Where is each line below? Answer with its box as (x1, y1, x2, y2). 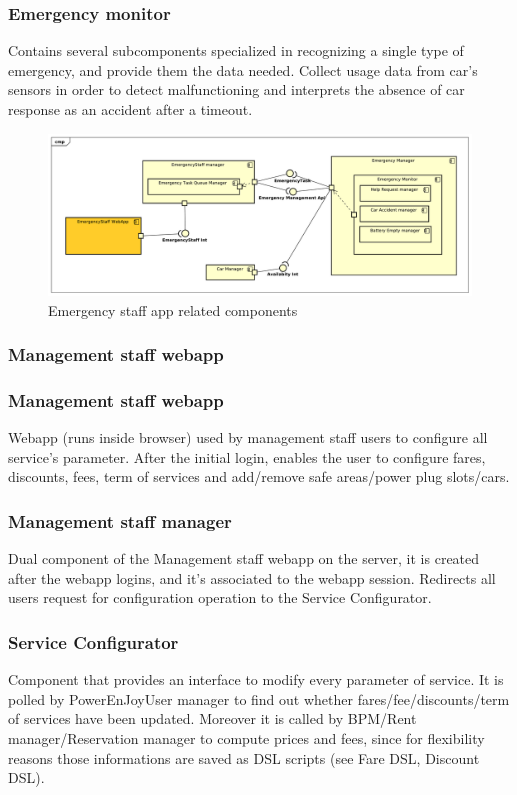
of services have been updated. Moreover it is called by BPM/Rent (8, 708, 417, 729)
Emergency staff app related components (48, 299, 298, 320)
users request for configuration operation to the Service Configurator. (8, 587, 432, 608)
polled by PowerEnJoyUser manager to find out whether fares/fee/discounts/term (8, 688, 510, 709)
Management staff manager (8, 508, 232, 533)
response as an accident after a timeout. (8, 99, 253, 119)
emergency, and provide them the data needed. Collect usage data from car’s (8, 59, 478, 80)
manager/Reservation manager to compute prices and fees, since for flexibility (8, 727, 485, 748)
